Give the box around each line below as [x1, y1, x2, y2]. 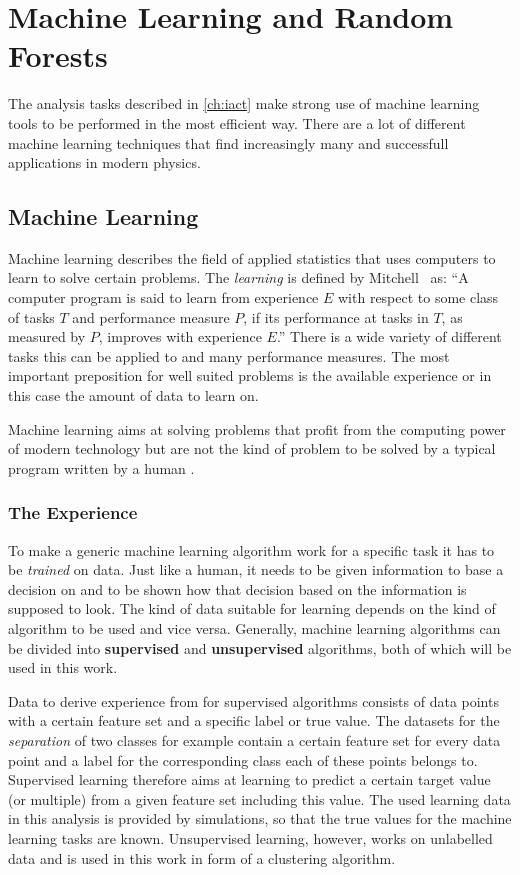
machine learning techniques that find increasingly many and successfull [8, 132, 449, 153]
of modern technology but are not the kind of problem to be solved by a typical [8, 438, 496, 459]
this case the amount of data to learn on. [8, 385, 259, 406]
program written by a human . [8, 457, 195, 478]
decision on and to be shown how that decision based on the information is [8, 578, 467, 599]
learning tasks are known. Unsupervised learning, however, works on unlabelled [8, 827, 493, 848]
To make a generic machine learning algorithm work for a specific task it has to [8, 539, 495, 560]
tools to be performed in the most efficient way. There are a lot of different [8, 112, 466, 133]
